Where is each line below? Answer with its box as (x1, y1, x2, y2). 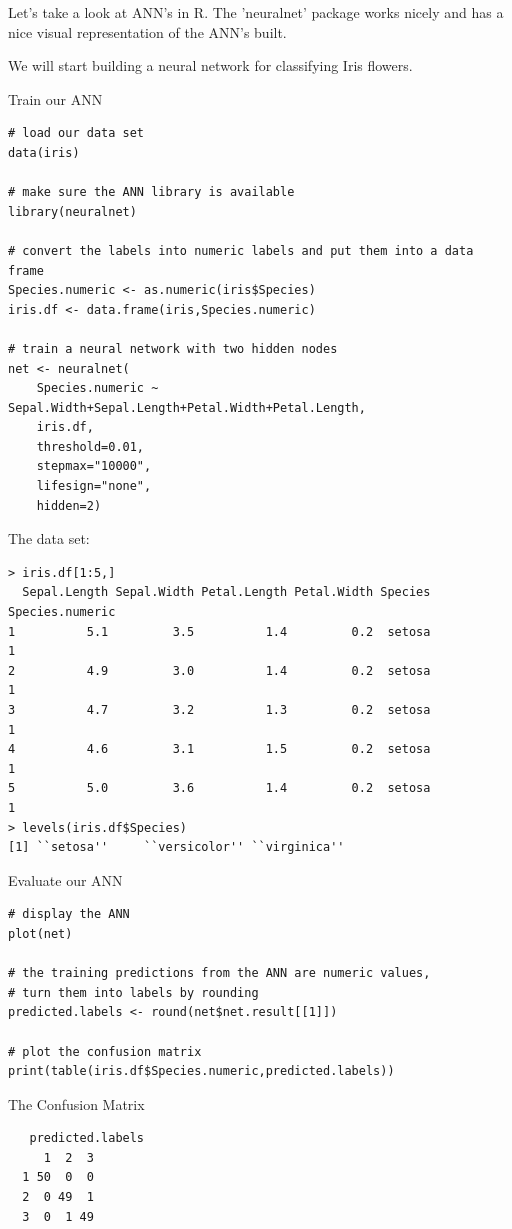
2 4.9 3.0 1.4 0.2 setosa (8, 663, 431, 678)
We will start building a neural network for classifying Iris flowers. (8, 55, 413, 76)
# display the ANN (8, 907, 130, 922)
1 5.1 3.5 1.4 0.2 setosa (8, 624, 431, 639)
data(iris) (8, 145, 80, 160)
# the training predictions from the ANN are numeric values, (8, 966, 431, 981)
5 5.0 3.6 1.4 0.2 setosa (8, 781, 431, 796)
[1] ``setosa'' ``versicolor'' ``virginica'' (8, 840, 345, 855)
